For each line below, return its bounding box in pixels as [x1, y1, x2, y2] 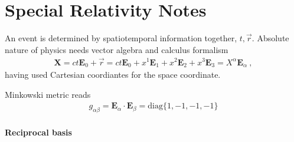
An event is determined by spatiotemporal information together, [5, 32, 237, 44]
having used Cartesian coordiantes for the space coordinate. [5, 68, 221, 81]
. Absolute [251, 32, 289, 44]
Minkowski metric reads [5, 88, 91, 100]
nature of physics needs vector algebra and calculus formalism [5, 43, 228, 55]
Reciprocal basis [5, 126, 72, 138]
